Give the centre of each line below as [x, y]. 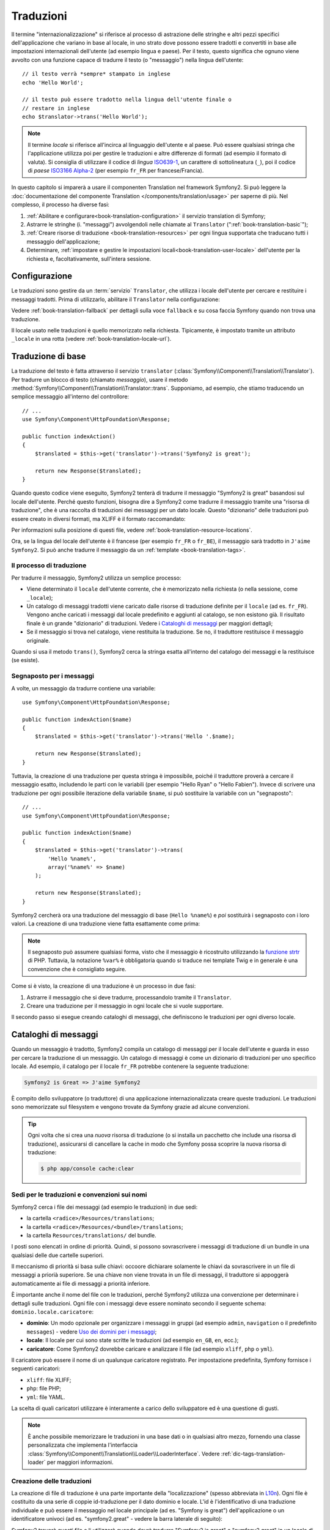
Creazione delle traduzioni [51, 1481]
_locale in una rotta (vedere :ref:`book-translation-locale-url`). [91, 339]
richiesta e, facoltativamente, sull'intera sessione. [89, 259]
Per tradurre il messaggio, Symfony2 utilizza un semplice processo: [96, 578]
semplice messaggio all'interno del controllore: [70, 397]
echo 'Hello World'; [53, 82]
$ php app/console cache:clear [87, 1169]
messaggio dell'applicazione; [63, 241]
